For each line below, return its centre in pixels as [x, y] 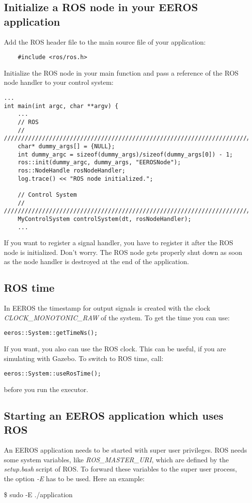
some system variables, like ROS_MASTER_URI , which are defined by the [117, 459]
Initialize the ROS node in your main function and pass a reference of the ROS [121, 72]
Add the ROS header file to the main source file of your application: [105, 41]
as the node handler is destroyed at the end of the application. [96, 261]
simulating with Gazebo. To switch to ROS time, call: [84, 358]
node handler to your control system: [59, 82]
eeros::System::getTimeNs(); [51, 333]
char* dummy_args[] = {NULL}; [66, 146]
